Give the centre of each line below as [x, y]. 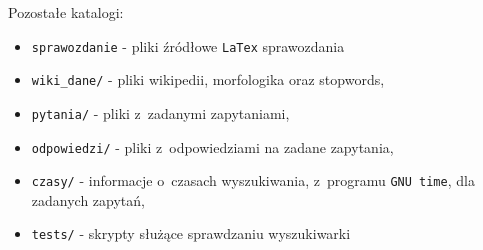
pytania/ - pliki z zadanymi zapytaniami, [160, 112]
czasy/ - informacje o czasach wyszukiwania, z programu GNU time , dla [253, 180]
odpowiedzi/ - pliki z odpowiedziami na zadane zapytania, [212, 146]
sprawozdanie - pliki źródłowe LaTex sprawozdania [188, 45]
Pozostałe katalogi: [66, 12]
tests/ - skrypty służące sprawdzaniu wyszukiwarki [191, 233]
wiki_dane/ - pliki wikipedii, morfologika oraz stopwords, [208, 79]
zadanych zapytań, [88, 199]
